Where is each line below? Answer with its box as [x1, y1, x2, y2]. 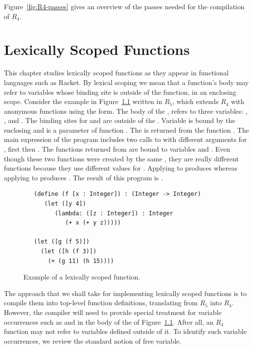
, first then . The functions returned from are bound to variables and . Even [4, 144, 231, 154]
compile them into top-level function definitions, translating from [4, 297, 198, 308]
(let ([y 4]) [44, 200, 86, 208]
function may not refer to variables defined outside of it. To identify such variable [4, 326, 247, 336]
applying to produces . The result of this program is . [4, 172, 163, 182]
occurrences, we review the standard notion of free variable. [4, 335, 181, 346]
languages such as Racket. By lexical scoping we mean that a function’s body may [4, 77, 249, 87]
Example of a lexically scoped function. [23, 272, 140, 282]
